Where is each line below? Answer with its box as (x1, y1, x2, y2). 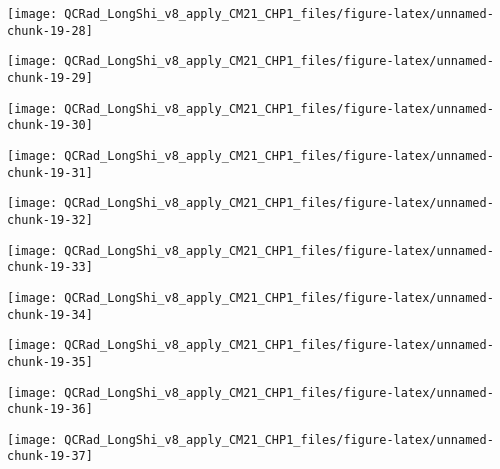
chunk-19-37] (7, 449, 93, 464)
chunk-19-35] (7, 354, 93, 369)
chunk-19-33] (7, 260, 93, 275)
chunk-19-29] (7, 70, 93, 85)
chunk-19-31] (7, 165, 93, 180)
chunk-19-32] (7, 212, 93, 227)
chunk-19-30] (7, 118, 93, 133)
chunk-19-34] (7, 307, 93, 322)
